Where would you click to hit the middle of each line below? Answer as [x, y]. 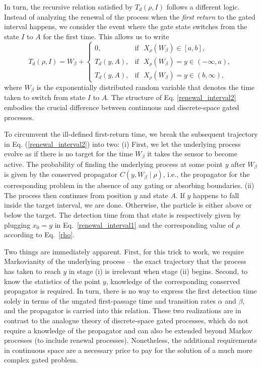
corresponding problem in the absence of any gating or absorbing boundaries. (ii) [129, 185]
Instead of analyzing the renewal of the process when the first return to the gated [130, 16]
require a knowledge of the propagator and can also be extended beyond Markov [128, 330]
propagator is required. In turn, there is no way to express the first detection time [130, 291]
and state [154, 195]
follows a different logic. [203, 7]
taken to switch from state [45, 97]
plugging [17, 224]
